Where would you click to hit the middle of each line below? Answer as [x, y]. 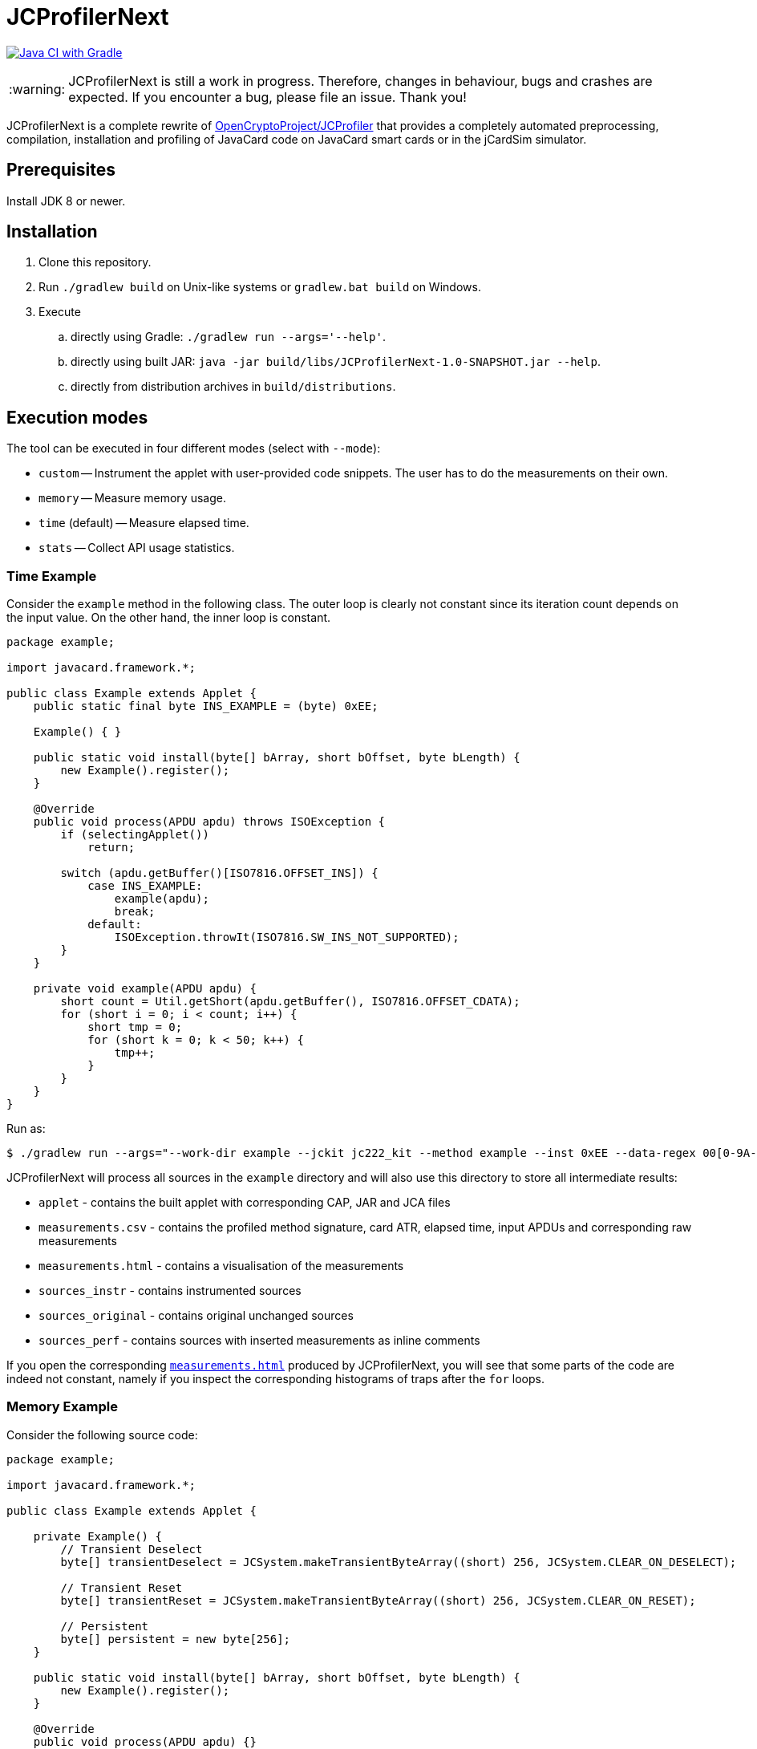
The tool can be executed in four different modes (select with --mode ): [194, 448]
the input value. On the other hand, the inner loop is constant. [169, 618]
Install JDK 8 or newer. [66, 201]
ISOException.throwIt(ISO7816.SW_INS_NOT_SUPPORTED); [287, 937]
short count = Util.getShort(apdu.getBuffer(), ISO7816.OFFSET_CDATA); [290, 1002]
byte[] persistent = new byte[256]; [176, 1639]
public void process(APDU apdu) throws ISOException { [209, 822]
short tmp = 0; [135, 1027]
